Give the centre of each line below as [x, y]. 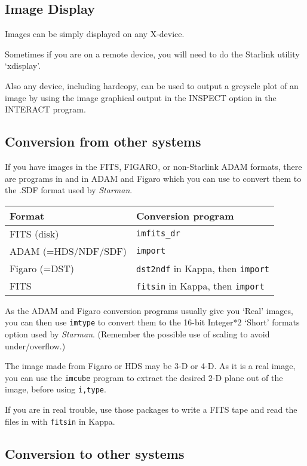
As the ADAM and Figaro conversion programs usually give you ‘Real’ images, [149, 310]
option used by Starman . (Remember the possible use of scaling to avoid [137, 334]
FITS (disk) [34, 233]
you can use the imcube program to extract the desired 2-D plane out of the [144, 377]
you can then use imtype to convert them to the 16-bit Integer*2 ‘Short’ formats [152, 322]
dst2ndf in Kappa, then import [203, 268]
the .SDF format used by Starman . [69, 190]
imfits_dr [158, 234]
